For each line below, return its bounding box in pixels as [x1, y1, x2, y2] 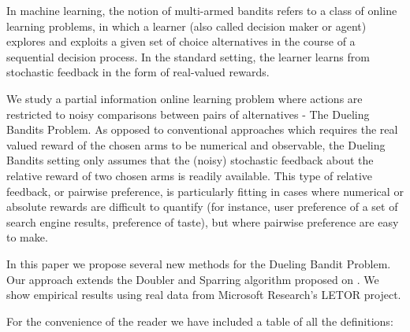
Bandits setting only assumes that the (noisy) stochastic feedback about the [6, 152, 374, 168]
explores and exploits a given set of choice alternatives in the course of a [6, 33, 356, 50]
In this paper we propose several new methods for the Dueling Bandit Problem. [6, 255, 391, 271]
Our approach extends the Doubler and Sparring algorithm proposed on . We [6, 271, 379, 287]
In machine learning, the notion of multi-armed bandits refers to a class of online [6, 2, 397, 18]
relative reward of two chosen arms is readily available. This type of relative [6, 167, 373, 183]
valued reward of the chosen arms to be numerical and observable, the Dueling [6, 136, 386, 153]
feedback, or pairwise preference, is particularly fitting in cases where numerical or [6, 183, 404, 199]
